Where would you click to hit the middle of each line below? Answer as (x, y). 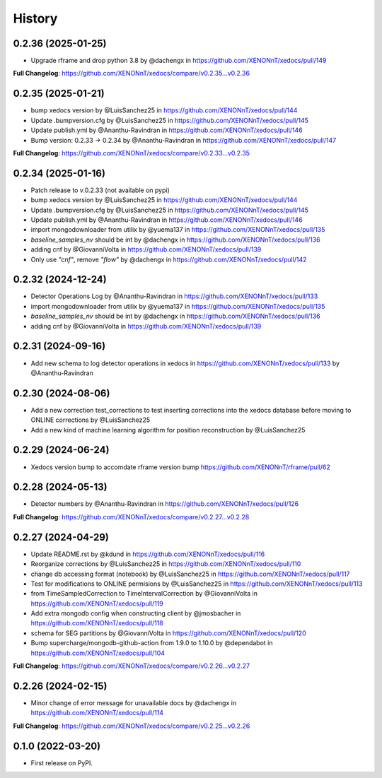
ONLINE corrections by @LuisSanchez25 (91, 420)
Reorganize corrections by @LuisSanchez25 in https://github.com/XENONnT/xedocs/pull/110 (166, 564)
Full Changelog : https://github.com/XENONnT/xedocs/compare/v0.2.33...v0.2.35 (132, 153)
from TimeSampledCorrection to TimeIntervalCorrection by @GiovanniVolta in (144, 594)
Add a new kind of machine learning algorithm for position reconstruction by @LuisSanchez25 (168, 430)
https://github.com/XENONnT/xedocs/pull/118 (97, 623)
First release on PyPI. (62, 762)
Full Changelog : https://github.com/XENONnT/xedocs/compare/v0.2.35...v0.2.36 (132, 73)
